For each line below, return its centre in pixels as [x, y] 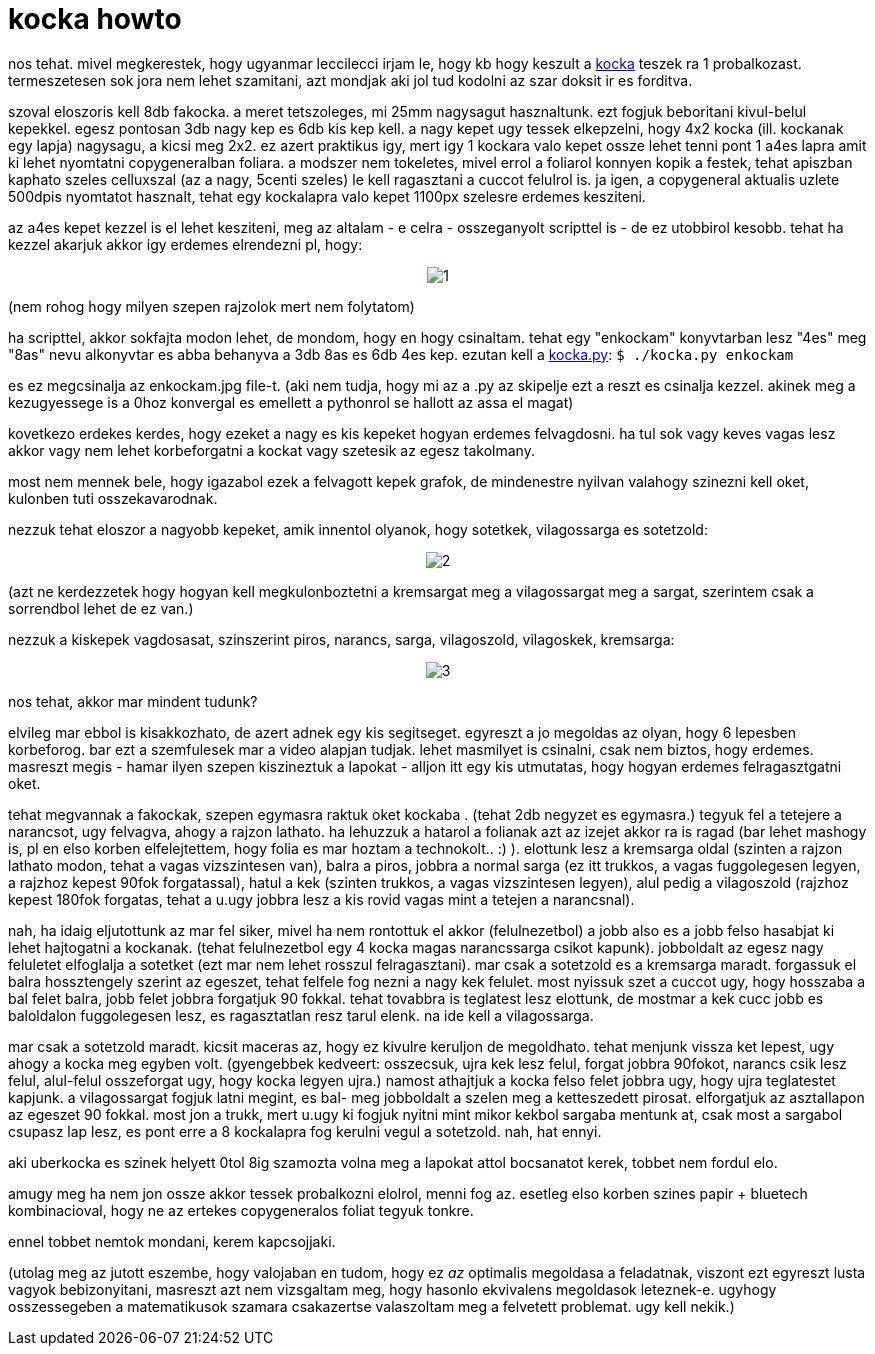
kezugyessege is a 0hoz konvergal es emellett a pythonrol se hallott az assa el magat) [291, 402]
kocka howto [95, 19]
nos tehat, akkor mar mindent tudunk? [133, 701]
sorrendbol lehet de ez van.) [101, 608]
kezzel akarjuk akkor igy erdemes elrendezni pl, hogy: [185, 244]
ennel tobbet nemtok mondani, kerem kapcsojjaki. [172, 1241]
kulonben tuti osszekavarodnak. [113, 498]
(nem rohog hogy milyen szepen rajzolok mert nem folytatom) [211, 306]
